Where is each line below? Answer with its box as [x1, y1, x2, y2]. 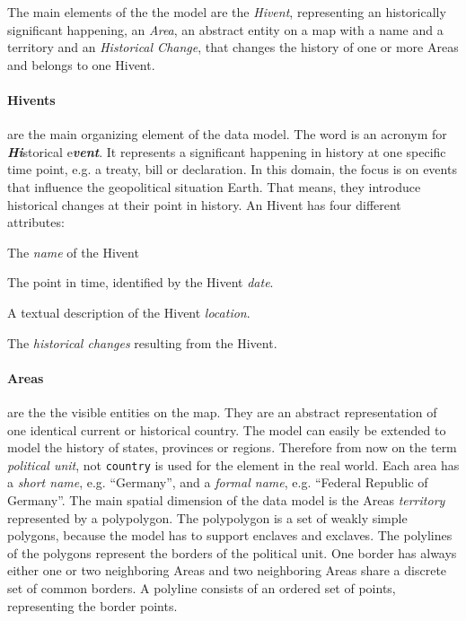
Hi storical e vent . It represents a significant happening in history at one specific [7, 142, 446, 161]
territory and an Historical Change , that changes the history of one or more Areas [7, 38, 459, 57]
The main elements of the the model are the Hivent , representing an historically [7, 3, 446, 21]
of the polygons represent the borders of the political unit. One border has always [7, 543, 457, 562]
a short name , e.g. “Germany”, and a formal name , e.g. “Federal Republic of [7, 473, 428, 492]
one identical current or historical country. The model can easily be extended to [7, 420, 446, 439]
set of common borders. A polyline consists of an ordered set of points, [7, 578, 396, 597]
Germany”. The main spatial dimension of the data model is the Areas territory [7, 490, 445, 509]
